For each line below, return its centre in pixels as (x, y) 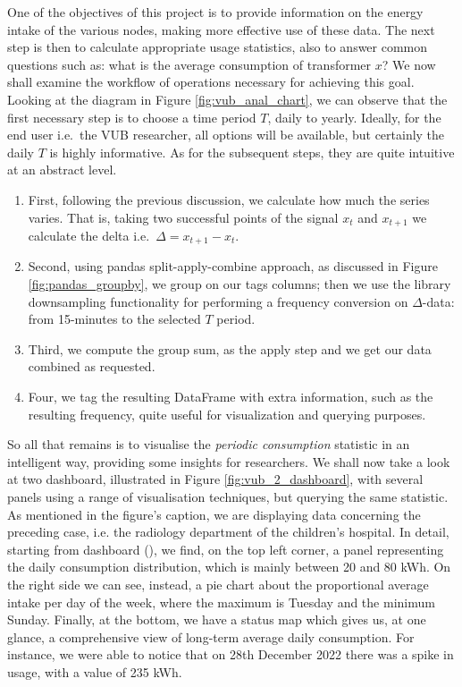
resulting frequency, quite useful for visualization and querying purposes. (227, 414)
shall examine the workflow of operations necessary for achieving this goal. (211, 82)
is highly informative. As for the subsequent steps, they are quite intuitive (252, 152)
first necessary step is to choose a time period (132, 117)
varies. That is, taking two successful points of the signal (183, 217)
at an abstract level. (62, 170)
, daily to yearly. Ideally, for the (354, 117)
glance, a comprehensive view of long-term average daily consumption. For (211, 636)
